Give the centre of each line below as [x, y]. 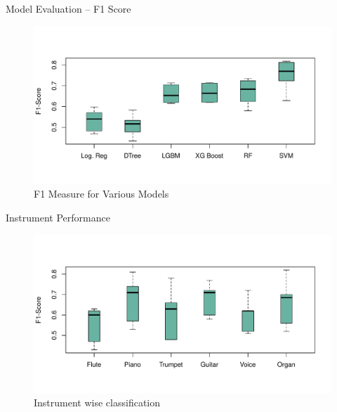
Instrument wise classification [97, 403]
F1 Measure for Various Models [101, 194]
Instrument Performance [58, 218]
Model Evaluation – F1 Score [68, 8]
